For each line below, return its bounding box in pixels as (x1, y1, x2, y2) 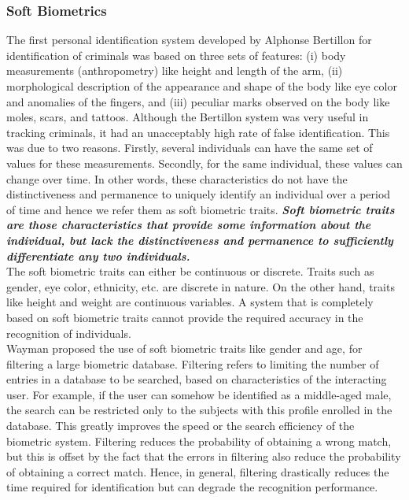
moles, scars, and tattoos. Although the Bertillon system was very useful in (6, 109, 369, 125)
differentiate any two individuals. (6, 247, 190, 264)
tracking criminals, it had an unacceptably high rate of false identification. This (6, 124, 390, 140)
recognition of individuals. (6, 324, 131, 341)
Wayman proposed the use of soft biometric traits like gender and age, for (6, 340, 363, 357)
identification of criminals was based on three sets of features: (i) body (6, 46, 346, 63)
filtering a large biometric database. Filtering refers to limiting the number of (6, 355, 379, 372)
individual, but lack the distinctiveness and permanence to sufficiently (6, 231, 393, 248)
